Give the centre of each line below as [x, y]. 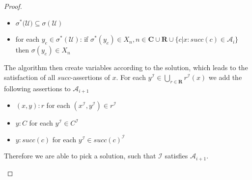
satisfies [176, 156]
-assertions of [90, 77]
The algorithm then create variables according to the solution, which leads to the [126, 67]
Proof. [13, 6]
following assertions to [37, 88]
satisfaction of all [30, 77]
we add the [225, 77]
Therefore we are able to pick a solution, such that [80, 156]
